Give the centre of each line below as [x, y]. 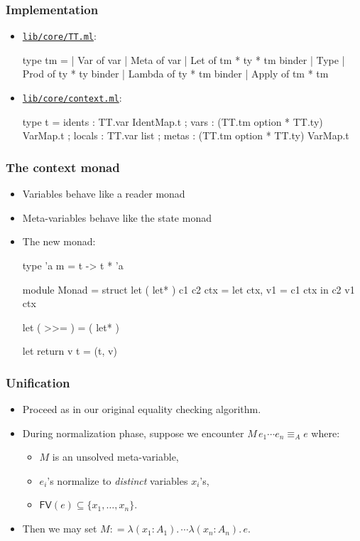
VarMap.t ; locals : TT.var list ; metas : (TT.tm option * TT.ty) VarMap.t [186, 135]
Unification [38, 382]
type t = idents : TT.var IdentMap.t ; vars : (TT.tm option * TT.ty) [173, 121]
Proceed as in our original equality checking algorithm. [142, 409]
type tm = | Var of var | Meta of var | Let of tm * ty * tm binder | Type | [184, 59]
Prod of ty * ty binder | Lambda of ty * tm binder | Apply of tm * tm [175, 74]
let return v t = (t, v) [70, 351]
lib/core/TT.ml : [59, 36]
